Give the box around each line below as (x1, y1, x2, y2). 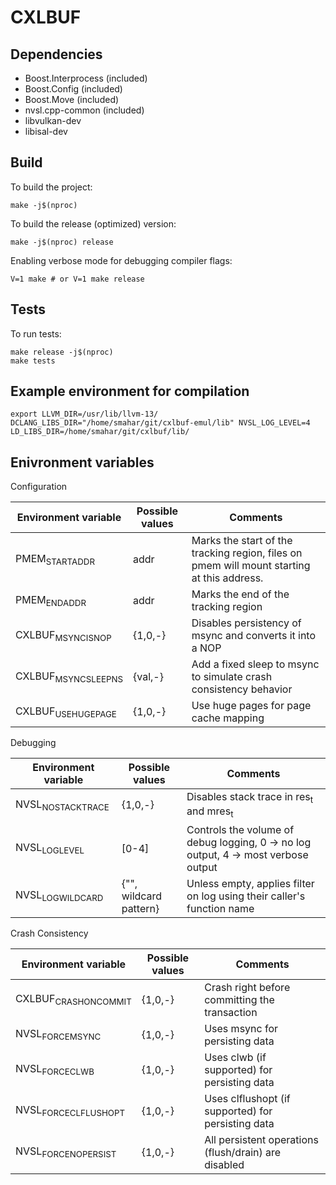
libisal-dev (24, 126, 68, 137)
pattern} (121, 901, 160, 915)
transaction (204, 1005, 258, 1019)
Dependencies (10, 46, 103, 63)
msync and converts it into (191, 629, 317, 643)
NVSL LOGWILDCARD (15, 888, 104, 904)
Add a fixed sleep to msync (191, 657, 320, 671)
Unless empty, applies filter (186, 876, 315, 890)
